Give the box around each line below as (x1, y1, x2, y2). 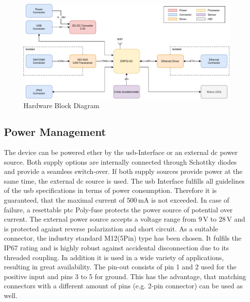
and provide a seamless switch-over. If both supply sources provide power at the (4, 166, 243, 176)
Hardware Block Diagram (23, 100, 99, 111)
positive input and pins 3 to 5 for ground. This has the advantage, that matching (4, 271, 247, 281)
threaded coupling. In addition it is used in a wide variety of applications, (4, 252, 224, 262)
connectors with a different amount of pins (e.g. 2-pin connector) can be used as (4, 281, 243, 291)
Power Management (4, 124, 106, 139)
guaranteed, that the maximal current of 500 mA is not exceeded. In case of (4, 194, 230, 205)
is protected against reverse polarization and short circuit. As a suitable (4, 223, 218, 233)
